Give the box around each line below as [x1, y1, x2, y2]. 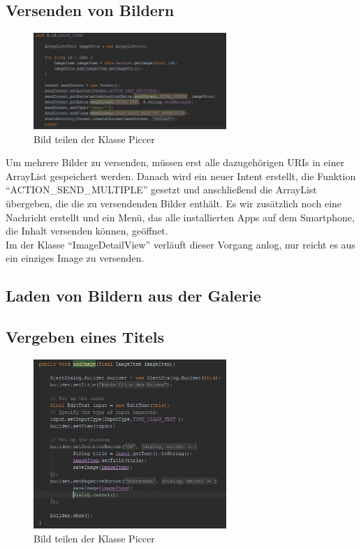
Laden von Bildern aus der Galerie [6, 285, 261, 306]
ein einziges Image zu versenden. [6, 251, 145, 265]
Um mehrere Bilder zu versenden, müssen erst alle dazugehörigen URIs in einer [6, 155, 345, 170]
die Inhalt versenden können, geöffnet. [6, 223, 168, 238]
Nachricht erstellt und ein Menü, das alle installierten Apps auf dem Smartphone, [6, 209, 355, 224]
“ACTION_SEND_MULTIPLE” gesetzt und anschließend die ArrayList [6, 182, 317, 197]
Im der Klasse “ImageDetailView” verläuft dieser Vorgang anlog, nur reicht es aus [6, 237, 355, 251]
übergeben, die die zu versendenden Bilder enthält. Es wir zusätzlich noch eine [6, 195, 342, 210]
